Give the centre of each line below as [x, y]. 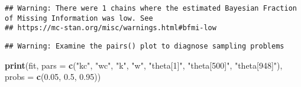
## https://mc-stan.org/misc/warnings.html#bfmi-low [111, 28]
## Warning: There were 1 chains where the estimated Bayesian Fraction [151, 8]
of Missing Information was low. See [79, 18]
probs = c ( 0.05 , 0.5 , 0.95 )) [53, 77]
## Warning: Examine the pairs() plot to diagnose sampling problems [145, 46]
